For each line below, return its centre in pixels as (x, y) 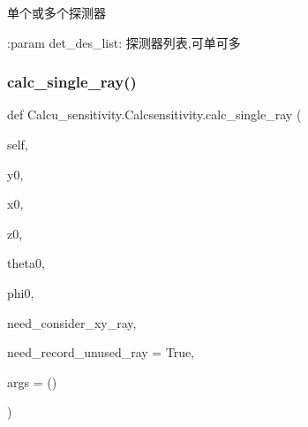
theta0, (26, 263)
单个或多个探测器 (56, 12)
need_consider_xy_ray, (72, 322)
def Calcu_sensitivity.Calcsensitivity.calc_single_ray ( (154, 114)
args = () (32, 381)
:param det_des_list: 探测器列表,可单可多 (124, 42)
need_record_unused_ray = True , (101, 352)
